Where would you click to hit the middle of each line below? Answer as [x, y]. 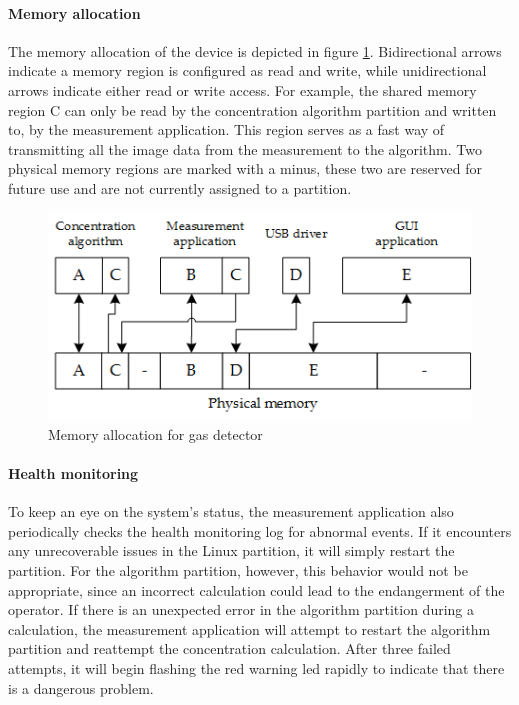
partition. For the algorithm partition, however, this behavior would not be [238, 570]
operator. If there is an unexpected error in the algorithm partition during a [241, 609]
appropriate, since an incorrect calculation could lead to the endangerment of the [256, 589]
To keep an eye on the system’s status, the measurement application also [231, 511]
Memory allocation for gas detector [155, 433]
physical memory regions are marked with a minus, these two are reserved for [245, 168]
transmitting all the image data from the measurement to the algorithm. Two [245, 148]
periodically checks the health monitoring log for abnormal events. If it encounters [260, 530]
